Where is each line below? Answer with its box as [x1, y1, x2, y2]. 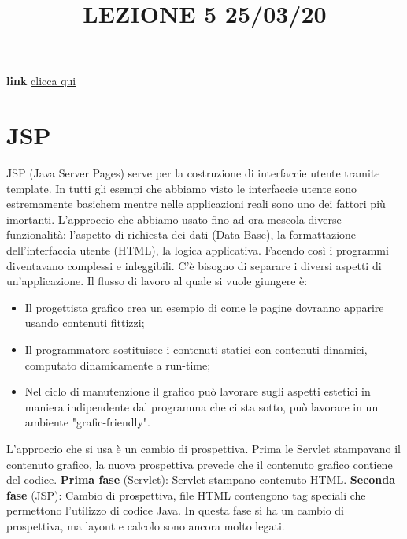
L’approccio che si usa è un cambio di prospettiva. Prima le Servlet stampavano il [6, 440, 401, 456]
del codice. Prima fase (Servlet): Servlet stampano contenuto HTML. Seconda [6, 471, 396, 488]
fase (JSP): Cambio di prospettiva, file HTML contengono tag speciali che [6, 486, 366, 503]
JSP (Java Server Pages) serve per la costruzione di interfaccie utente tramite [6, 165, 380, 181]
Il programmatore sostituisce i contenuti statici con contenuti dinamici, [24, 341, 368, 358]
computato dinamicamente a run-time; [24, 356, 211, 373]
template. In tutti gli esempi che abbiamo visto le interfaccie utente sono [6, 180, 357, 196]
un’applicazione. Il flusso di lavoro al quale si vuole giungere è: [6, 273, 308, 289]
